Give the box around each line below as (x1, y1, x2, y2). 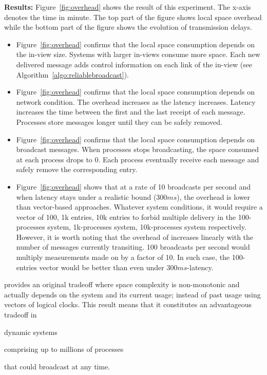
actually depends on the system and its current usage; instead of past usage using (4, 289, 261, 299)
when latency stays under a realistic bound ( (16, 191, 157, 202)
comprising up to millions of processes (4, 344, 124, 354)
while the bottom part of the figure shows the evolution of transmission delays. (4, 22, 252, 32)
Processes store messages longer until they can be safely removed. (16, 116, 222, 127)
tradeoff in (4, 309, 37, 320)
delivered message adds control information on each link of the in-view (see (16, 59, 253, 69)
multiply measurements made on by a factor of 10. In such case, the (16, 252, 230, 262)
